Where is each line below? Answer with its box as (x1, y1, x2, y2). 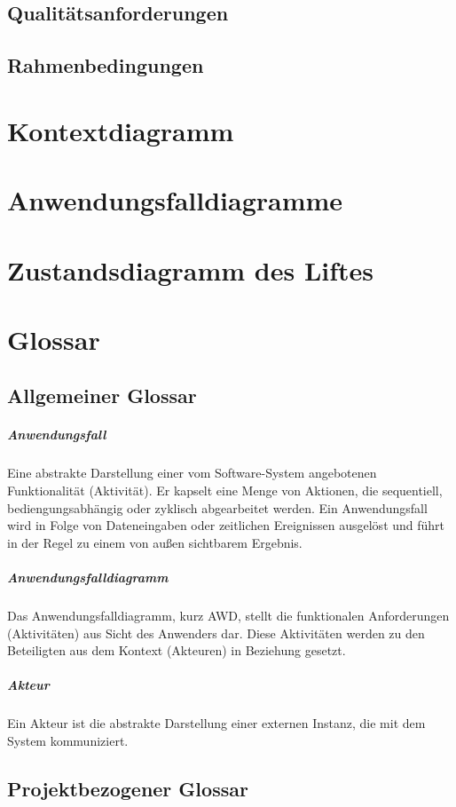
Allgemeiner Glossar (7, 382, 197, 409)
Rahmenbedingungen (7, 51, 204, 79)
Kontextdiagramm (7, 112, 234, 148)
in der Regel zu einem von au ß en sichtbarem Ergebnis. (7, 533, 303, 551)
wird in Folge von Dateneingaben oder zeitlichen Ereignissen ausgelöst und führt (7, 516, 445, 534)
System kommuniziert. (7, 731, 129, 749)
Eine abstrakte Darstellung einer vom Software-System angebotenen (7, 463, 377, 482)
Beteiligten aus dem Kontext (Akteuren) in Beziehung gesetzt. (7, 641, 346, 660)
